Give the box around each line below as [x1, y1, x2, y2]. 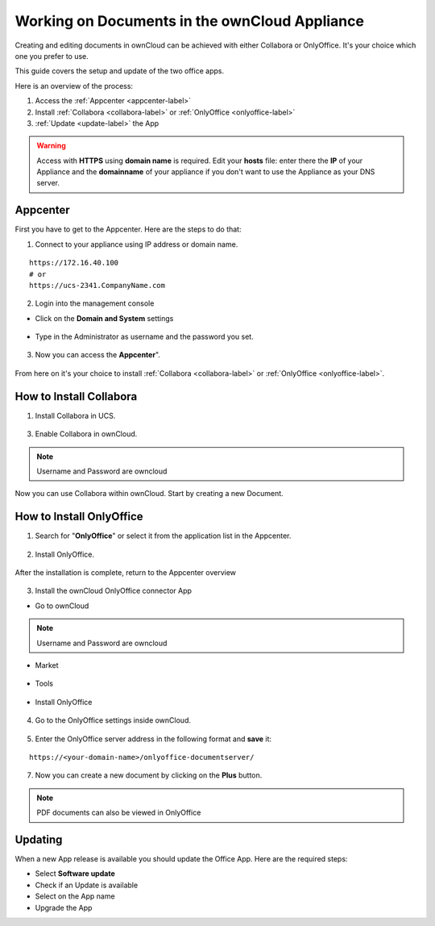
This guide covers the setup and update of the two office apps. [14, 66, 225, 76]
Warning [36, 141, 66, 151]
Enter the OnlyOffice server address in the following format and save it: [35, 734, 272, 744]
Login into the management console [35, 298, 155, 308]
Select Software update [35, 869, 116, 878]
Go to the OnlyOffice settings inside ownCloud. [35, 715, 191, 725]
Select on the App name [35, 891, 116, 901]
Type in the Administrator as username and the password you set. [35, 332, 254, 342]
